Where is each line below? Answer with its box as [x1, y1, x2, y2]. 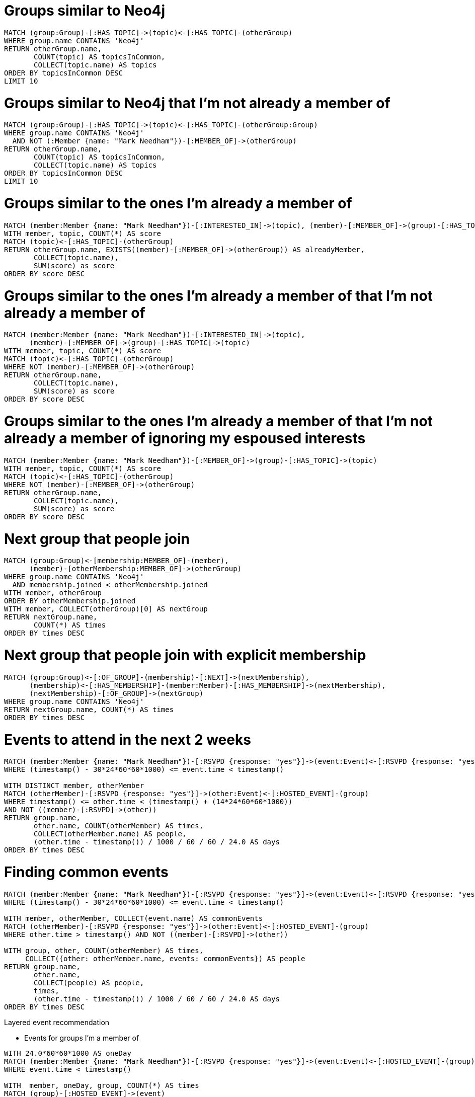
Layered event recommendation [4, 1017, 110, 1027]
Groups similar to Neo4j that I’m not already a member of [4, 94, 390, 112]
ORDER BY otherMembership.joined [4, 597, 136, 605]
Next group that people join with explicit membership [4, 647, 366, 664]
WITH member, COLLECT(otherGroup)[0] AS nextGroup [4, 605, 208, 613]
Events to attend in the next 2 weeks [4, 731, 251, 748]
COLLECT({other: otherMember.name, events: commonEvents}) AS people [25, 954, 305, 963]
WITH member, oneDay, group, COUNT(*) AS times [4, 1081, 199, 1089]
